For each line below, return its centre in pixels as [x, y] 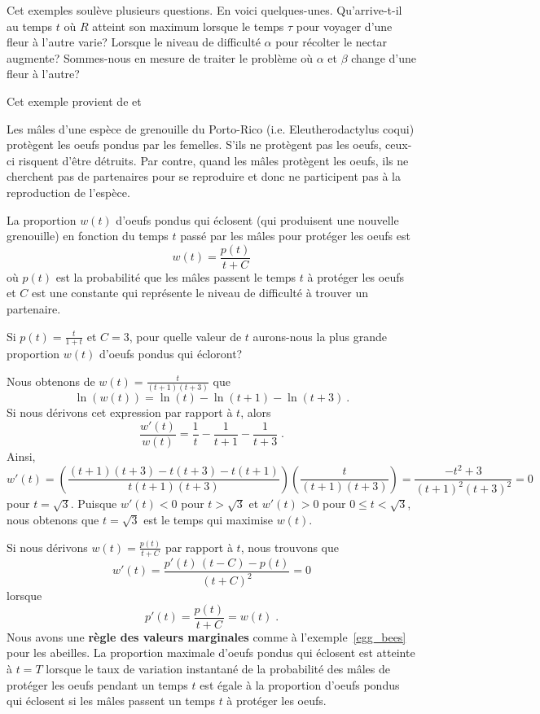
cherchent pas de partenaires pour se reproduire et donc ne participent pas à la [204, 176]
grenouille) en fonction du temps [88, 236]
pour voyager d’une [344, 26]
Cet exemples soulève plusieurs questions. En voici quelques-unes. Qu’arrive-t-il [204, 10]
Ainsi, [21, 456]
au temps [30, 26]
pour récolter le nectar [331, 42]
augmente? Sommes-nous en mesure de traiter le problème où [160, 57]
